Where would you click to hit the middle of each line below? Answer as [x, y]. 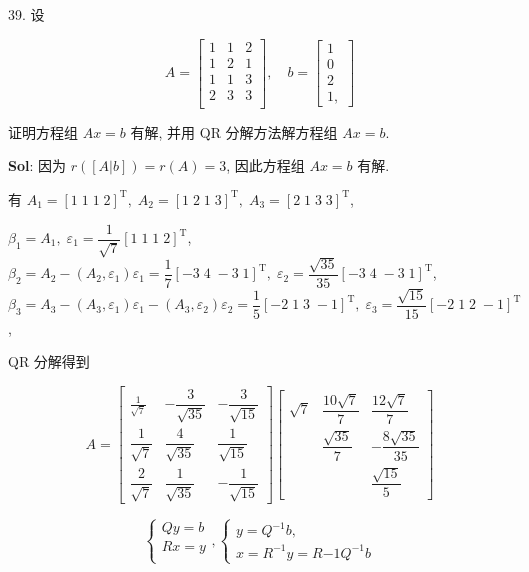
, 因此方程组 [265, 165]
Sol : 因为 [37, 165]
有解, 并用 [163, 131]
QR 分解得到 [49, 361]
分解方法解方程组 [281, 131]
